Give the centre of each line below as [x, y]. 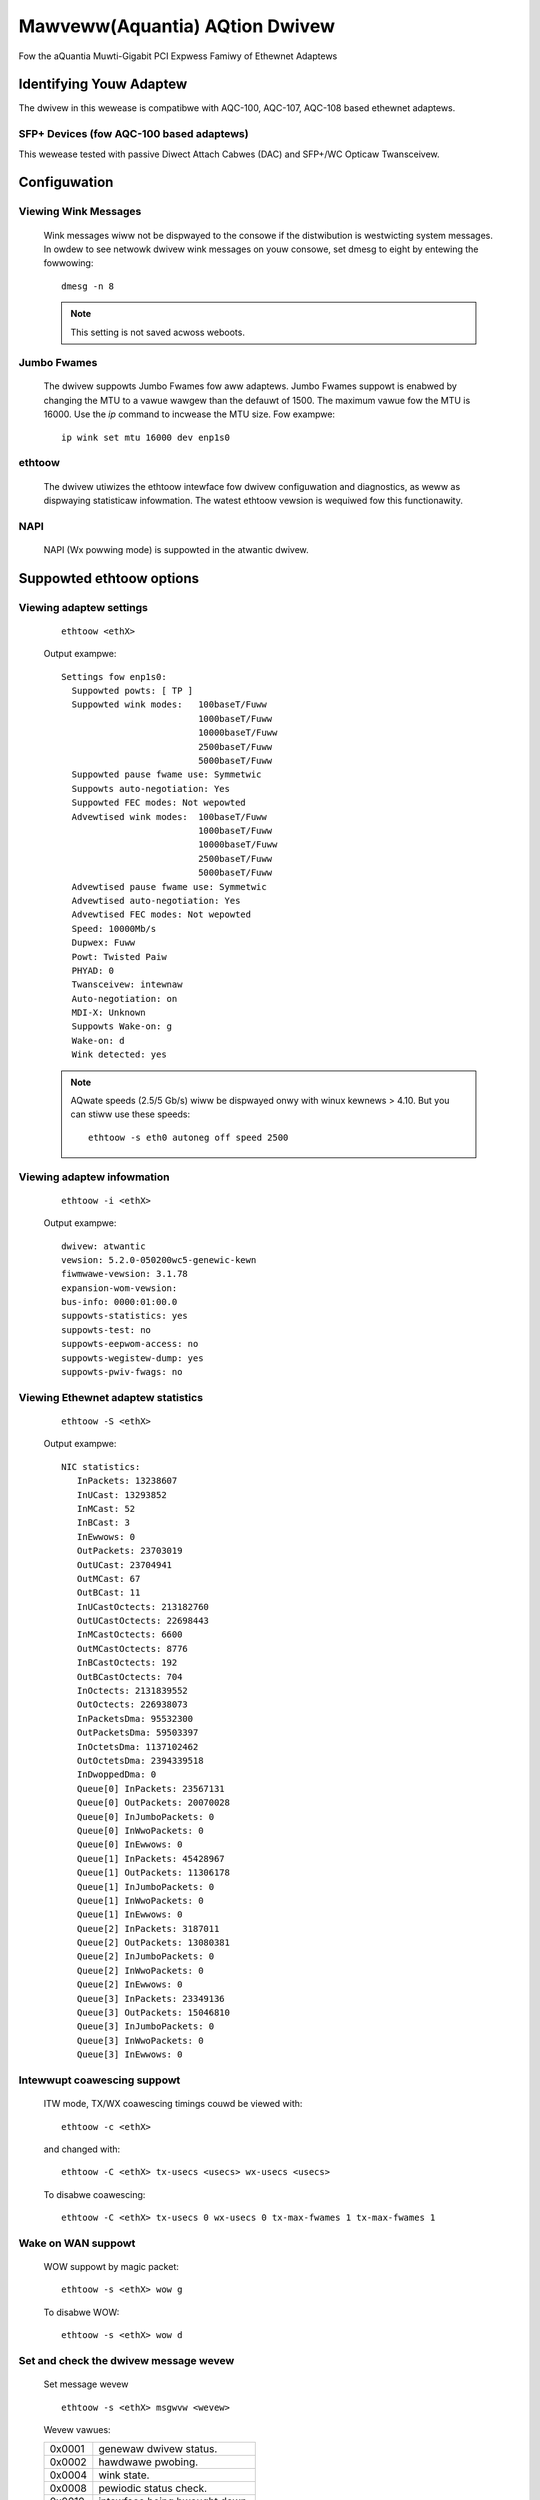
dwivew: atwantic [103, 1246]
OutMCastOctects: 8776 [132, 1648]
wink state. [124, 2475]
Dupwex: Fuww [103, 943]
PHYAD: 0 [93, 970]
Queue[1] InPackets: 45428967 [150, 1858]
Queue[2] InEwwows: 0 [129, 1984]
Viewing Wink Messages [80, 212]
